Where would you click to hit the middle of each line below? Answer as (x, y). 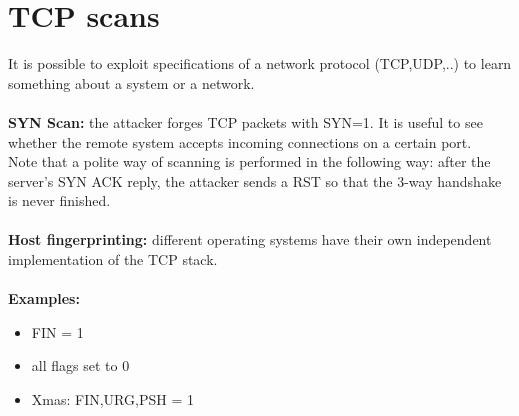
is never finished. (59, 200)
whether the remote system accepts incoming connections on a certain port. (240, 141)
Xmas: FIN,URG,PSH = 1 (112, 399)
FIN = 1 (57, 331)
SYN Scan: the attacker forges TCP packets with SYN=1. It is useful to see (245, 121)
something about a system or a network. (131, 82)
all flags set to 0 (80, 365)
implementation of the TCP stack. (113, 259)
